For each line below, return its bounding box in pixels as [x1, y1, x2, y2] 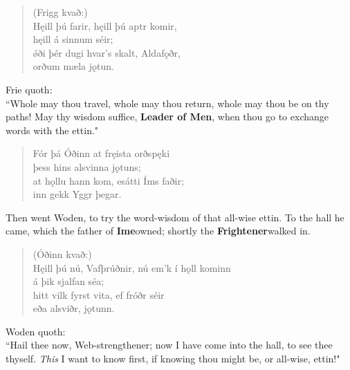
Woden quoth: [6, 324, 66, 338]
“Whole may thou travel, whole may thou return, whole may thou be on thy [6, 95, 329, 110]
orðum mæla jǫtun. [33, 59, 114, 73]
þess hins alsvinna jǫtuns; [33, 159, 141, 174]
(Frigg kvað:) [33, 5, 88, 19]
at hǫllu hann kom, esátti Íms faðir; [33, 173, 184, 187]
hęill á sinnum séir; [33, 32, 113, 46]
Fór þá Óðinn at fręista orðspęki [33, 146, 170, 160]
